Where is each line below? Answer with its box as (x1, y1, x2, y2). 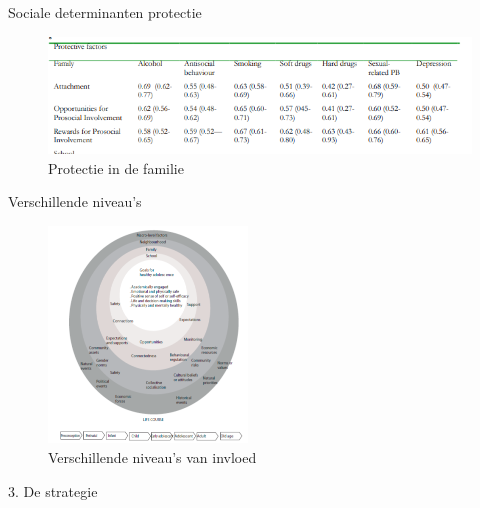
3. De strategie (8, 480, 98, 501)
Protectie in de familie (48, 157, 184, 178)
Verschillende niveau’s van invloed (48, 446, 257, 467)
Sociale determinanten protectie (8, 2, 202, 22)
